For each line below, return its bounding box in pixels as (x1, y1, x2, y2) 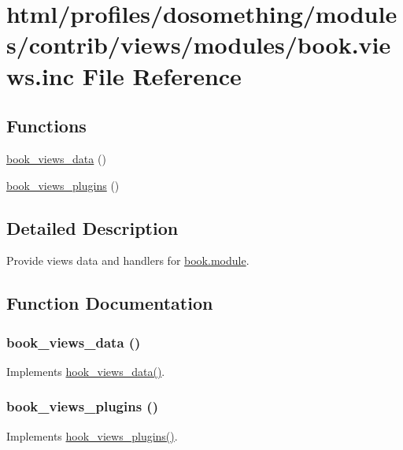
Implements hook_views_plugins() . (6, 427, 178, 444)
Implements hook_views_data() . (6, 363, 165, 379)
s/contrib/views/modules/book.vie (6, 28, 391, 61)
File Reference (82, 59, 242, 91)
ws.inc (6, 59, 75, 91)
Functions (6, 113, 87, 138)
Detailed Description (6, 215, 179, 240)
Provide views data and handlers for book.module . (6, 252, 250, 269)
